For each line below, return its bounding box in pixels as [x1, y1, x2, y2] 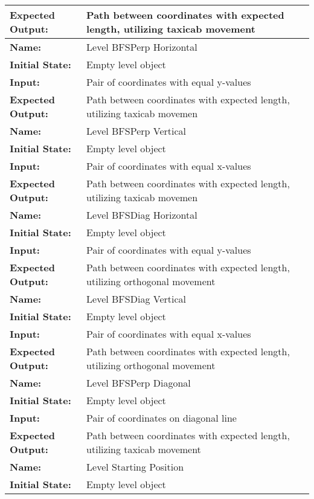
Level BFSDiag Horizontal [86, 208, 197, 222]
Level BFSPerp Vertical [86, 124, 187, 138]
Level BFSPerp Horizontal [86, 40, 197, 54]
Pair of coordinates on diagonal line [86, 411, 237, 425]
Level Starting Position [86, 460, 184, 474]
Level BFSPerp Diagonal [86, 376, 191, 390]
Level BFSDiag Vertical [86, 292, 186, 306]
